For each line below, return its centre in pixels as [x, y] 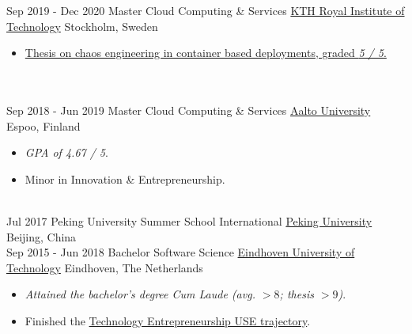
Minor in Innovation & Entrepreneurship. [125, 178]
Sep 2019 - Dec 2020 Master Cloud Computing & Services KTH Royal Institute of [206, 10]
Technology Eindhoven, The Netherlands [105, 267]
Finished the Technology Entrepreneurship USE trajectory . [168, 320]
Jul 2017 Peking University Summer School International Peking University [189, 220]
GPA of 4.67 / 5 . [66, 152]
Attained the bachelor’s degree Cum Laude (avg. [140, 294]
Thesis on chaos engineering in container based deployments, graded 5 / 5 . [206, 53]
